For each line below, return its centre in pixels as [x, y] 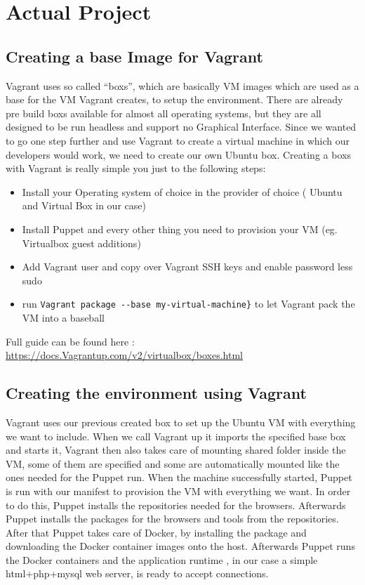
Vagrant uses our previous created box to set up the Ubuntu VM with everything [181, 422]
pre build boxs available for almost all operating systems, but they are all [164, 113]
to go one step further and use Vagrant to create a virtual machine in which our [178, 140]
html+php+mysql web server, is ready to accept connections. [137, 573]
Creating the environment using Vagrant [156, 393]
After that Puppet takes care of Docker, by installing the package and [156, 532]
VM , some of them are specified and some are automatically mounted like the [173, 463]
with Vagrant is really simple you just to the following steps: [136, 168]
